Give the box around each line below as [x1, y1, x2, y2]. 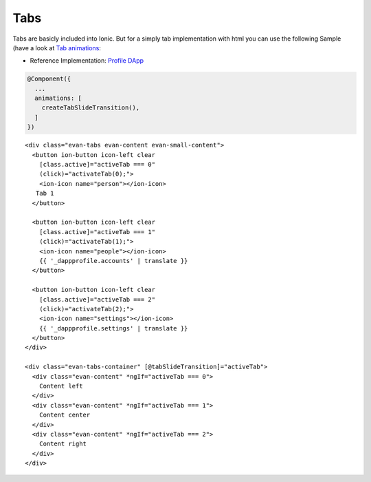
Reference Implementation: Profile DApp [30, 56, 144, 65]
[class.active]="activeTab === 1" [38, 228, 156, 235]
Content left [38, 382, 83, 390]
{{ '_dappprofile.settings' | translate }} [38, 324, 188, 332]
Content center [38, 411, 91, 419]
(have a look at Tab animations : [12, 43, 101, 52]
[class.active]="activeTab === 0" [38, 160, 156, 169]
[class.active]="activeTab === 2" [38, 295, 156, 303]
